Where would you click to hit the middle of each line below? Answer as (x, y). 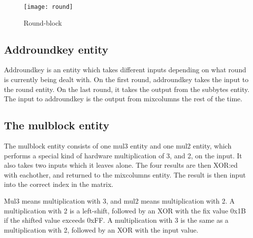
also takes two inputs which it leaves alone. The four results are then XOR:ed (121, 165)
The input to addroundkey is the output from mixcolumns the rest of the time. (123, 99)
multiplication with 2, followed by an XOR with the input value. (101, 229)
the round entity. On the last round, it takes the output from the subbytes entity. (127, 89)
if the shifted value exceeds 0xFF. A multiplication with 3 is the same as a (116, 220)
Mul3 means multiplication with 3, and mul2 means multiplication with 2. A (119, 201)
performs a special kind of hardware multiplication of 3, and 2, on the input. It (123, 155)
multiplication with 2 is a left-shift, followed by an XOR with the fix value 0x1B (125, 210)
